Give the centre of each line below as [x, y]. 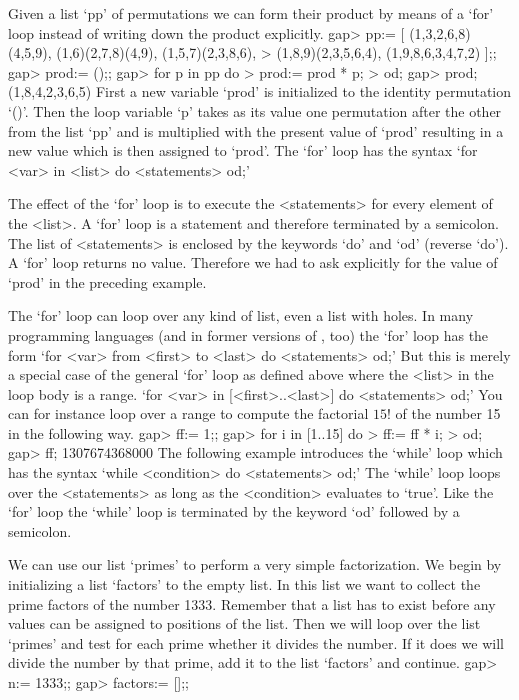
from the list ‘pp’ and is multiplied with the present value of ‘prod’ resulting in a [256, 130]
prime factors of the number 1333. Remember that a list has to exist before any [252, 603]
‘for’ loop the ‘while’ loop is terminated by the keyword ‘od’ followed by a [234, 511]
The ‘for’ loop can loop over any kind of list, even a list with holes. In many [241, 315]
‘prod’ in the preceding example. [107, 281]
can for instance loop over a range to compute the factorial [188, 413]
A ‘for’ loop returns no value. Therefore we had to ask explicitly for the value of [253, 262]
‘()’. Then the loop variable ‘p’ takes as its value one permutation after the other [255, 110]
